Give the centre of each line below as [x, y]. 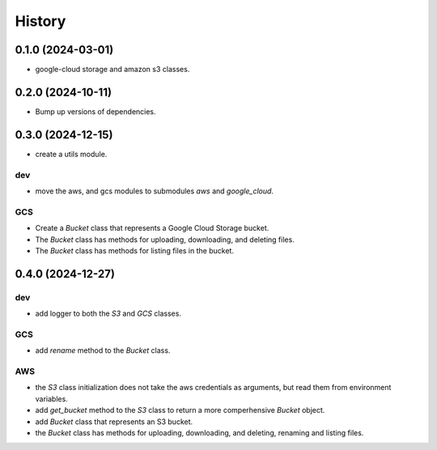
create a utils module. [71, 154]
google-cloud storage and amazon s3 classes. [112, 70]
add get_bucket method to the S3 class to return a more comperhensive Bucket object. [180, 410]
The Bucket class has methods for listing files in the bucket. [135, 250]
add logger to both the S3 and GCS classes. [108, 314]
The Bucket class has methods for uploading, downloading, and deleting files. [165, 240]
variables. [51, 399]
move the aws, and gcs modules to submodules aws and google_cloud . [155, 191]
